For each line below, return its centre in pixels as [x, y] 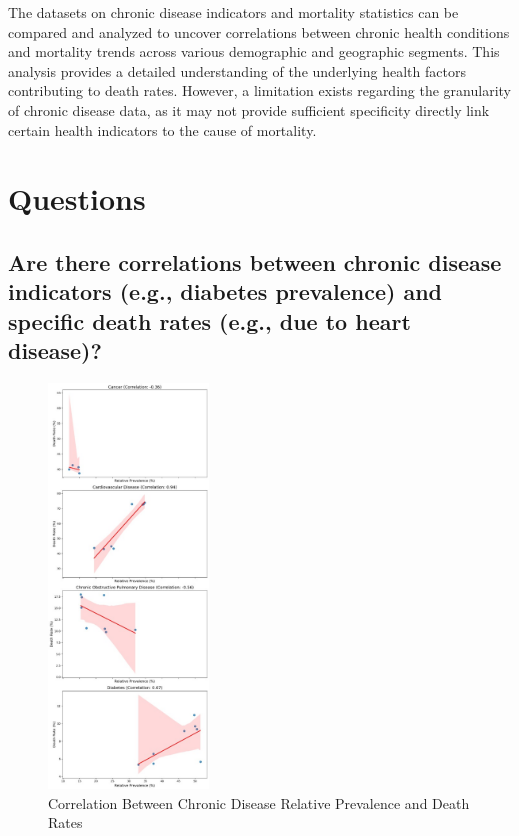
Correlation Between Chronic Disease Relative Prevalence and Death [259, 802]
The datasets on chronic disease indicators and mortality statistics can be [233, 12]
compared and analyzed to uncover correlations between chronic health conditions [259, 31]
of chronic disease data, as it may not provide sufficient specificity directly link [249, 109]
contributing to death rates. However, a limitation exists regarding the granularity [259, 90]
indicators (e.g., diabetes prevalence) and [225, 291]
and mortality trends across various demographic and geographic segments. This [254, 51]
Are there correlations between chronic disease [255, 261]
